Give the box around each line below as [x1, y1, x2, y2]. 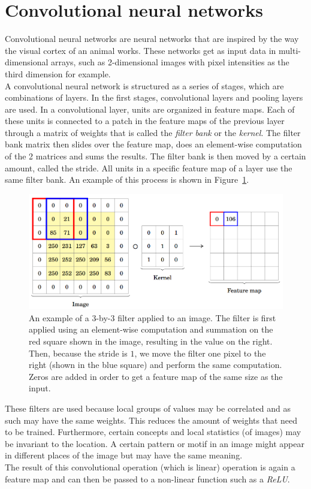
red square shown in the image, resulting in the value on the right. [29, 335, 273, 348]
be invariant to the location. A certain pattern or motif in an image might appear [5, 437, 304, 449]
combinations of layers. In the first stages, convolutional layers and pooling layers [5, 91, 303, 104]
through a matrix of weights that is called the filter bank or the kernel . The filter [5, 126, 301, 138]
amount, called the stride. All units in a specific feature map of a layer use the [5, 161, 292, 174]
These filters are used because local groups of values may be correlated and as [5, 402, 291, 414]
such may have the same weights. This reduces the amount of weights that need [5, 413, 298, 426]
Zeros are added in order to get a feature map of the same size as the [29, 370, 283, 382]
